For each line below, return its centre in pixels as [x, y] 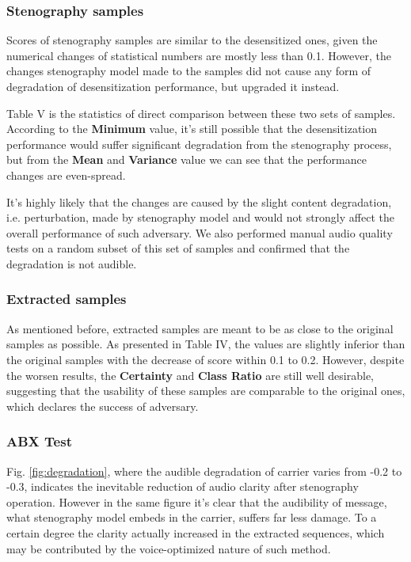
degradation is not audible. [72, 263]
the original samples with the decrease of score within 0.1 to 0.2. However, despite [205, 359]
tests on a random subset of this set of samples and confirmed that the [178, 248]
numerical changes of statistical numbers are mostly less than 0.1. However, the [199, 55]
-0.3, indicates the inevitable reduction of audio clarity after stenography [183, 486]
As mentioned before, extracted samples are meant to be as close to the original [200, 328]
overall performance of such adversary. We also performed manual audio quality [200, 232]
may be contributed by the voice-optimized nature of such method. [169, 548]
